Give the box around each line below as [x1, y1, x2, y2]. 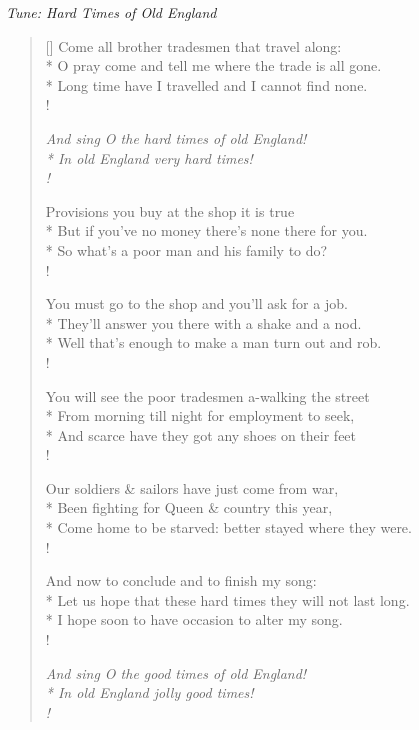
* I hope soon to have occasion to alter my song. [45, 609, 343, 630]
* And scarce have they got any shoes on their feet [45, 424, 357, 445]
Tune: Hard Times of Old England [6, 2, 217, 22]
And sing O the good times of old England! [45, 662, 307, 683]
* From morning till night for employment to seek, [45, 405, 355, 426]
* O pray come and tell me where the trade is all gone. [45, 55, 382, 76]
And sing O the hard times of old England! [45, 127, 307, 148]
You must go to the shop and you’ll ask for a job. [45, 293, 348, 314]
